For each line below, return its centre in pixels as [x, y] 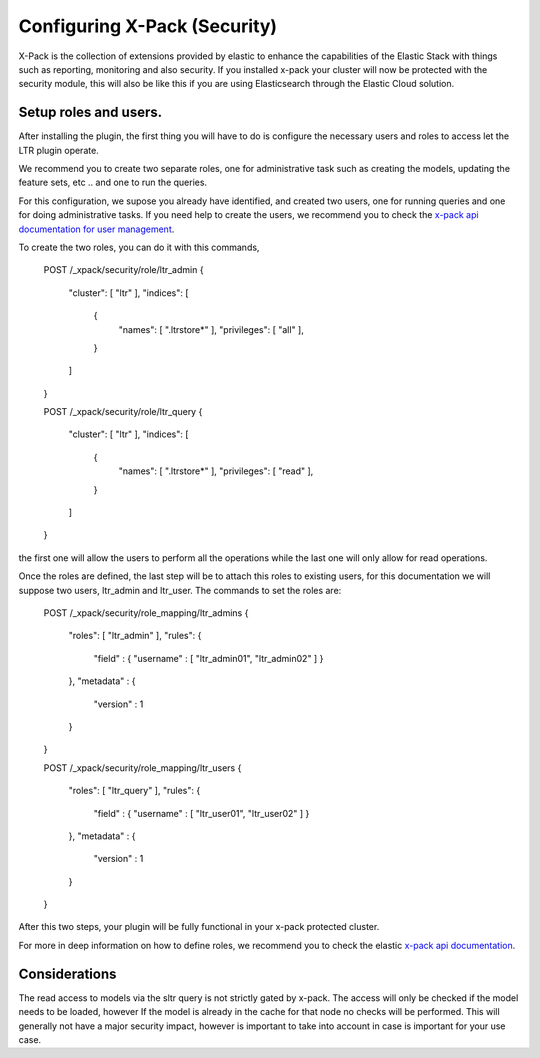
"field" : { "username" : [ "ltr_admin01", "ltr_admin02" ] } [208, 658]
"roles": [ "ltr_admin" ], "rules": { [135, 636]
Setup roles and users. [90, 112]
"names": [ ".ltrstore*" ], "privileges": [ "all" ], [211, 329]
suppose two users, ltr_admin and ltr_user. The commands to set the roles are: [180, 590]
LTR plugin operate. [58, 150]
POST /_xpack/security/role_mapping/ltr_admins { [146, 613]
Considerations [67, 973]
